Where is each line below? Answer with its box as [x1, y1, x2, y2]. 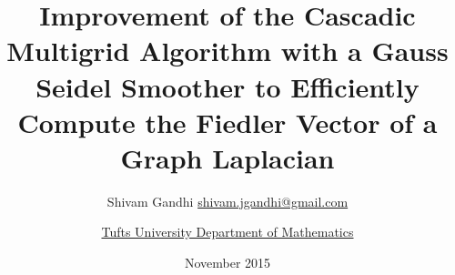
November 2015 [184, 253, 271, 272]
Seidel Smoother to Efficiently [35, 67, 420, 105]
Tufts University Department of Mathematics [101, 222, 354, 241]
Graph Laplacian [120, 138, 335, 176]
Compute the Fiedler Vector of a [17, 103, 438, 140]
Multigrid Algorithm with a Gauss [6, 32, 449, 69]
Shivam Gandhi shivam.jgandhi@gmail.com [106, 191, 349, 210]
